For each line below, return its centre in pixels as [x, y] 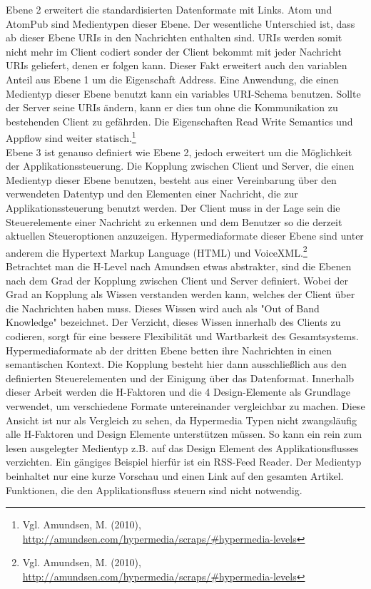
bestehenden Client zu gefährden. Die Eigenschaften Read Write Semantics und [179, 121]
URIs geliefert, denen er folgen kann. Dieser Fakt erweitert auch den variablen [177, 65]
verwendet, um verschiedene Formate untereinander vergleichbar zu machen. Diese [185, 405]
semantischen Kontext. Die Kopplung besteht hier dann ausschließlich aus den [176, 364]
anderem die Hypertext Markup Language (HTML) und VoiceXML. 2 [157, 251]
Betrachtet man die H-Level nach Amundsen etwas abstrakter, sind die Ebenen [179, 266]
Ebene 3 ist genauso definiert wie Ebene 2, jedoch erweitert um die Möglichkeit [179, 152]
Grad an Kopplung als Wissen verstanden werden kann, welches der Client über [181, 294]
